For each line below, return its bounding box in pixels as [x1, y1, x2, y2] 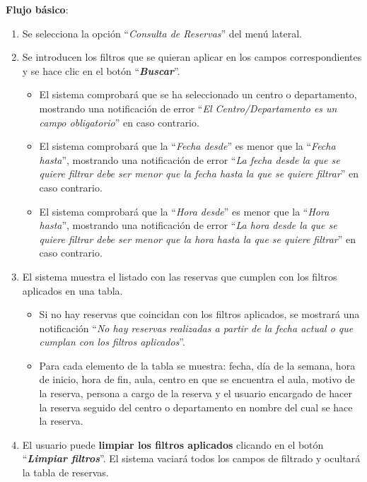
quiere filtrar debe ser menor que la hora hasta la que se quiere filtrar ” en [39, 231, 356, 246]
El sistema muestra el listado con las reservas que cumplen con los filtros [22, 269, 337, 283]
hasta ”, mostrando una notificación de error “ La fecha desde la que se [39, 152, 340, 167]
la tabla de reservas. [22, 465, 109, 480]
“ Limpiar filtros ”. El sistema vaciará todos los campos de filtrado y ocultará [22, 451, 361, 466]
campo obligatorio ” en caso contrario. [39, 114, 199, 129]
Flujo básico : [6, 2, 69, 16]
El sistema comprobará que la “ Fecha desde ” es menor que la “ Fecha [39, 139, 336, 153]
